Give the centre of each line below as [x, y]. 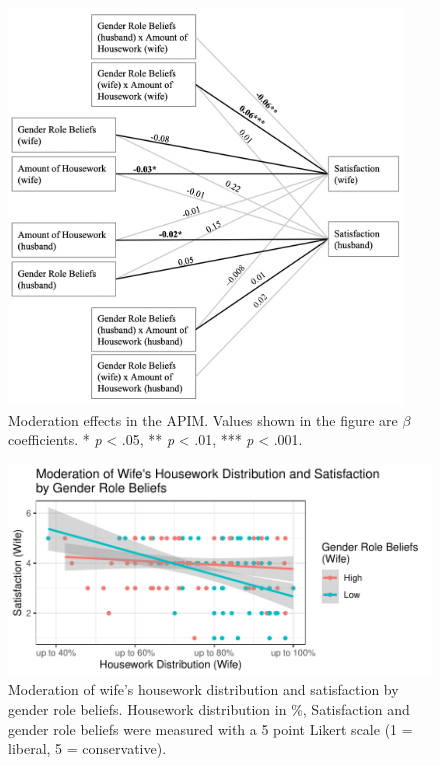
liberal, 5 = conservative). [87, 748]
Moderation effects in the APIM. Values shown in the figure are [203, 419]
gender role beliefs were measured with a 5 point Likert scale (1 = [210, 728]
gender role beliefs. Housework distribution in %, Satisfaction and [209, 709]
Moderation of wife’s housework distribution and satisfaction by [203, 689]
